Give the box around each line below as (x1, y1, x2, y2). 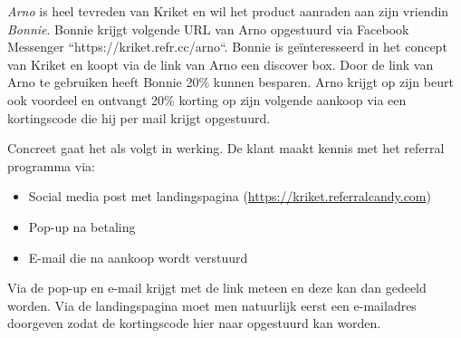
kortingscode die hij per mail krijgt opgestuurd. (7, 108, 271, 127)
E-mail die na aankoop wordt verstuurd (28, 247, 248, 266)
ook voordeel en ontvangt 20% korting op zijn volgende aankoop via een (7, 90, 407, 109)
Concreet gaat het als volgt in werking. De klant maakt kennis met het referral (7, 139, 445, 158)
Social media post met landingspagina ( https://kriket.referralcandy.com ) (28, 187, 431, 206)
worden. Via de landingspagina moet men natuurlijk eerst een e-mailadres (7, 295, 417, 314)
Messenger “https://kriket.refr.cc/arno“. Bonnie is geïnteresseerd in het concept (7, 37, 447, 56)
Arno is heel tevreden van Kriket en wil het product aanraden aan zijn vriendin (7, 2, 449, 20)
